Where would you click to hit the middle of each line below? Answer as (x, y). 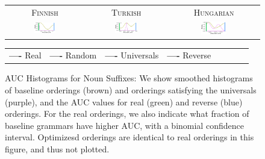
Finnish (45, 12)
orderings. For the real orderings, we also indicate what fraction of (127, 114)
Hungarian (214, 12)
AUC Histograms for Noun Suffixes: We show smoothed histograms (129, 78)
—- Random (73, 55)
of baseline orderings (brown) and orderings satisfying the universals (131, 90)
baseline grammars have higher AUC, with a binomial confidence (124, 125)
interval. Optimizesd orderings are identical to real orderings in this (129, 137)
